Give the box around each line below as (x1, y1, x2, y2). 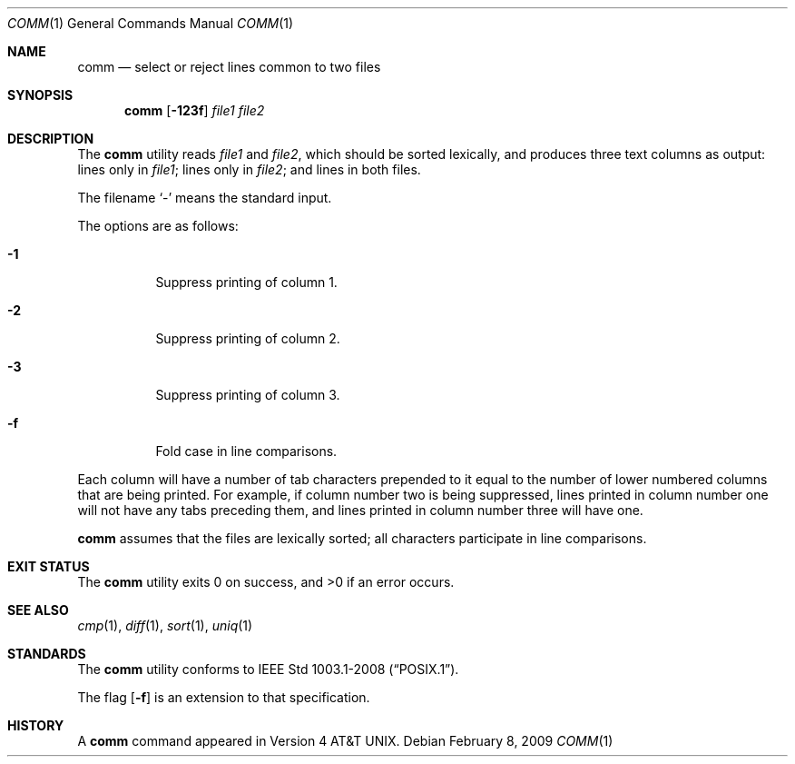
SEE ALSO (7, 602, 69, 618)
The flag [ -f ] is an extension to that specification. (77, 690, 370, 705)
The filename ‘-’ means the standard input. (77, 190, 332, 205)
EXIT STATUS (7, 559, 90, 574)
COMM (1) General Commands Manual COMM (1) (7, 15, 294, 31)
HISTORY (7, 718, 64, 733)
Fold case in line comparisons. (155, 443, 338, 459)
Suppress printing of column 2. (155, 331, 340, 346)
